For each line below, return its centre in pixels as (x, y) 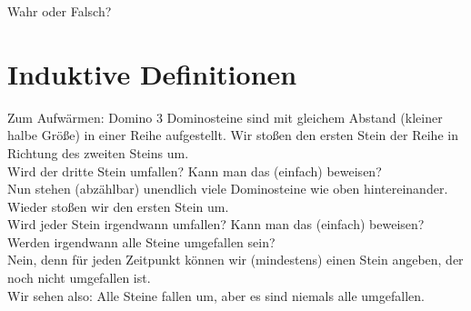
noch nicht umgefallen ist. (79, 278)
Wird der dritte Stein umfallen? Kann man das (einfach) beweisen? (195, 171)
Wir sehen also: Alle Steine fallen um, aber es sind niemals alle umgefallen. (216, 295)
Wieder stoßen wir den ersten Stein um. (118, 206)
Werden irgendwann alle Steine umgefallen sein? (141, 241)
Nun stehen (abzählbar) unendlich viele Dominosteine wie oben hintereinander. (228, 189)
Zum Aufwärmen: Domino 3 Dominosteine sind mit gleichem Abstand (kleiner (225, 117)
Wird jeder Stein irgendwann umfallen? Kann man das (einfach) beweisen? (216, 224)
